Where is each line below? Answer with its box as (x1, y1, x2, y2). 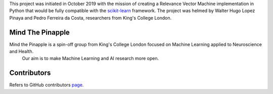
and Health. (9, 49, 34, 55)
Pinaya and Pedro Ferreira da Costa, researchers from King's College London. (9, 15, 172, 21)
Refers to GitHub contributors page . (9, 82, 84, 88)
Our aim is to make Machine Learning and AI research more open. (22, 56, 159, 62)
